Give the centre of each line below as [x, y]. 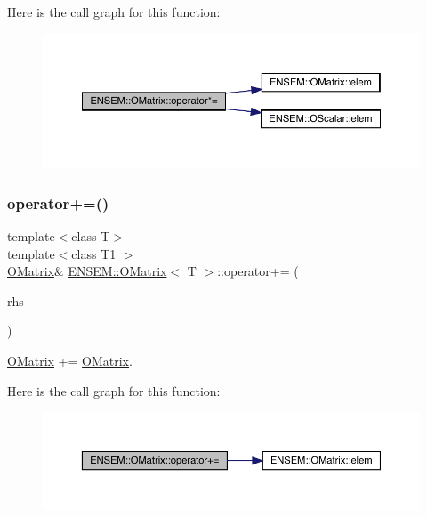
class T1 [94, 253]
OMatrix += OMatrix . [70, 361]
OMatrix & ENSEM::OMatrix [87, 271]
